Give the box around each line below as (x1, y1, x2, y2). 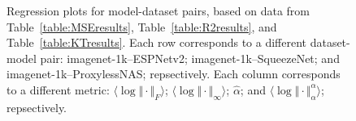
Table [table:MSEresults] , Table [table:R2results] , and (7, 18, 277, 35)
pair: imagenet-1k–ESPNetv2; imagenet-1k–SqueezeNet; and (40, 49, 340, 66)
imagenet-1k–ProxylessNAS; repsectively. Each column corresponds (7, 65, 341, 82)
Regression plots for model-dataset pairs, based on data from (7, 2, 310, 19)
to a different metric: (7, 81, 110, 98)
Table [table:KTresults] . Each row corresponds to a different (7, 34, 306, 51)
